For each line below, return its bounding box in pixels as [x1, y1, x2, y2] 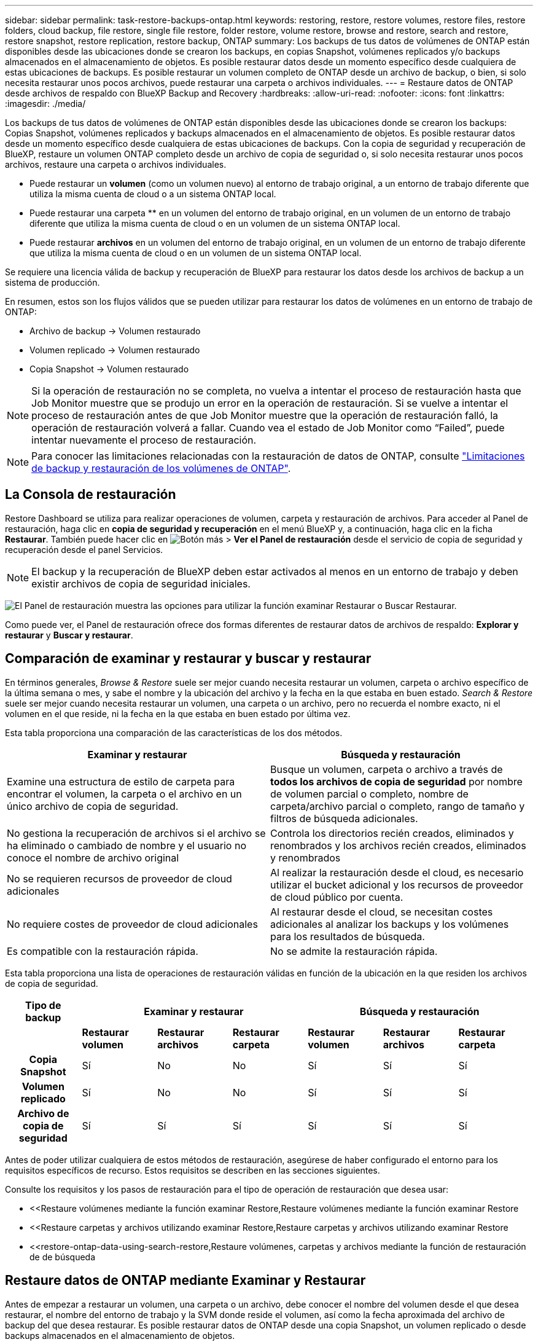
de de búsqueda [29, 1251, 96, 1262]
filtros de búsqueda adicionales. [270, 812, 418, 825]
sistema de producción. [5, 277, 100, 288]
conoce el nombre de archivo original [7, 851, 179, 864]
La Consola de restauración [5, 487, 176, 503]
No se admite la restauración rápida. [270, 944, 438, 957]
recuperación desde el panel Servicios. [5, 544, 163, 555]
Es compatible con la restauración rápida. [7, 944, 198, 957]
